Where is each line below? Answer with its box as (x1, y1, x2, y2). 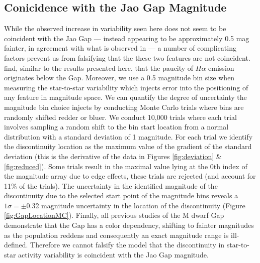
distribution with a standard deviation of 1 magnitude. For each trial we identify (4, 131, 253, 142)
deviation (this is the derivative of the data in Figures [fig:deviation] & (4, 151, 222, 161)
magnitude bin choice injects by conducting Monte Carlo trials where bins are (4, 101, 244, 112)
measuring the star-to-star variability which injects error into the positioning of (4, 82, 248, 92)
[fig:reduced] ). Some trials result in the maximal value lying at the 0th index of (4, 161, 247, 171)
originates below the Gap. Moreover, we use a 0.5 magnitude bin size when (4, 72, 235, 83)
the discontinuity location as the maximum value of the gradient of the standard (4, 141, 252, 152)
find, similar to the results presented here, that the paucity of (4, 62, 194, 73)
